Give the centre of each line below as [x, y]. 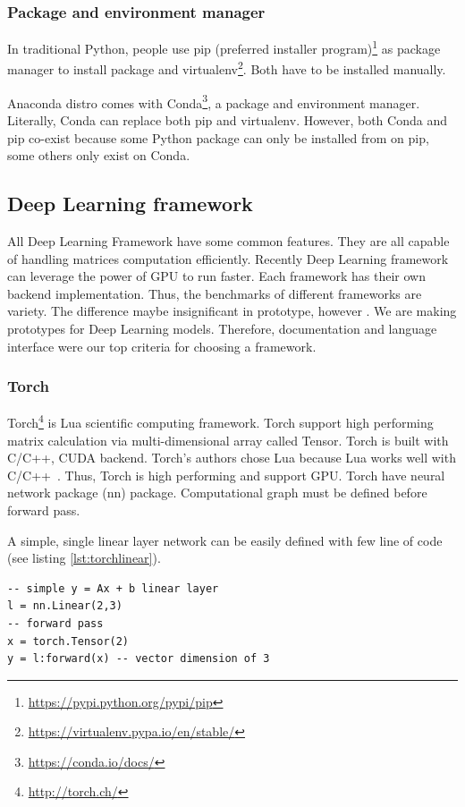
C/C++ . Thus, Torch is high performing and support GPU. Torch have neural [226, 475]
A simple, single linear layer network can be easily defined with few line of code [225, 540]
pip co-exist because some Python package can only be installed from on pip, [218, 137]
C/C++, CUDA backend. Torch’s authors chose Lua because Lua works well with [232, 458]
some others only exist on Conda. [99, 155]
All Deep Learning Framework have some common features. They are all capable [228, 240]
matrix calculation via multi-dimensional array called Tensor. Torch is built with [228, 440]
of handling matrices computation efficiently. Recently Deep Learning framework [228, 258]
